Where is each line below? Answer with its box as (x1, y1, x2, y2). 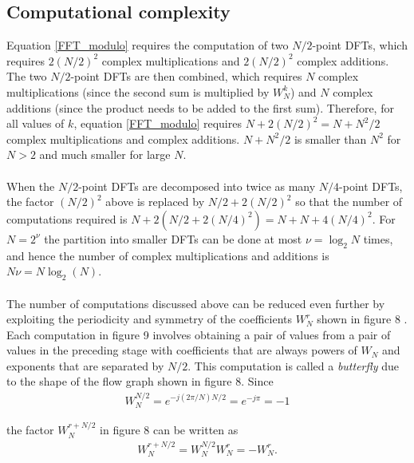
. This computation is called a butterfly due (187, 357, 399, 374)
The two (6, 68, 47, 85)
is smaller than (294, 130, 367, 147)
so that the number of (295, 193, 403, 210)
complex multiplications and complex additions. (6, 130, 240, 147)
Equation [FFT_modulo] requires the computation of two (6, 37, 289, 53)
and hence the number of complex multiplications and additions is (6, 247, 329, 263)
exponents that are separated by (6, 357, 164, 374)
